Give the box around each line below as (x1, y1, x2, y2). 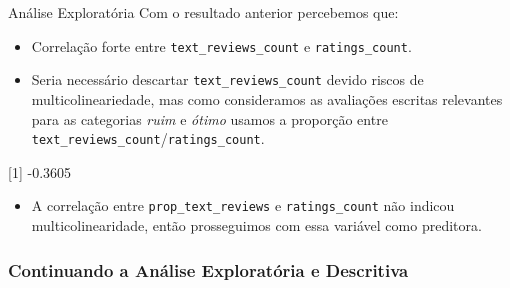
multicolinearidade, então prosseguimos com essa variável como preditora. (31, 215, 482, 235)
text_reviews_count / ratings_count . (31, 128, 265, 149)
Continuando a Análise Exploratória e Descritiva (8, 257, 409, 282)
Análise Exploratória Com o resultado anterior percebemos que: (8, 2, 399, 22)
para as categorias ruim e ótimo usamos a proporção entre (31, 108, 388, 129)
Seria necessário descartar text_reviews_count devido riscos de (31, 69, 424, 90)
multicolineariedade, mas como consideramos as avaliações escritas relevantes (31, 88, 503, 109)
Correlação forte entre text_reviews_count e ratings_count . (31, 35, 412, 56)
